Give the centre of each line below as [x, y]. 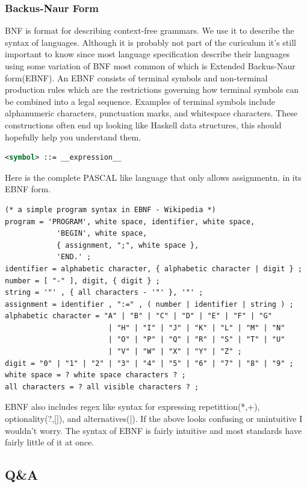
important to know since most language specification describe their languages [147, 54]
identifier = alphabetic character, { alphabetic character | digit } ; [153, 269]
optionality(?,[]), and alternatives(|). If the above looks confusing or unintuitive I [154, 419]
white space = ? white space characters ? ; [95, 375]
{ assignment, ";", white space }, [128, 245]
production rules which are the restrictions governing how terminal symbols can [152, 90]
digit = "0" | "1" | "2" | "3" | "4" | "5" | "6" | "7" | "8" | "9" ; [149, 363]
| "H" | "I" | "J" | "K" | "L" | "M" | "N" [197, 328]
